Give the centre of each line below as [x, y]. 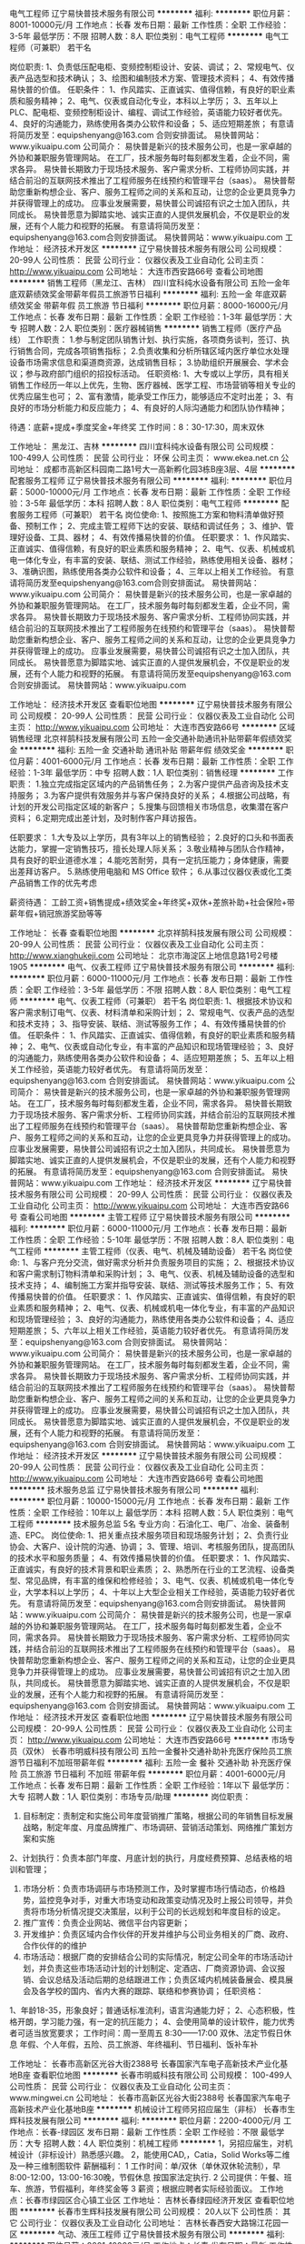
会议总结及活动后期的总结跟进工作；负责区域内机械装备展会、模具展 [166, 1979]
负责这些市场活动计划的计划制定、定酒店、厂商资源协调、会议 [162, 1968]
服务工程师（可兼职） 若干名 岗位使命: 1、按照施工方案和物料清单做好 [147, 515]
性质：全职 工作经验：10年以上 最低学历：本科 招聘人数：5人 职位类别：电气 [152, 1513]
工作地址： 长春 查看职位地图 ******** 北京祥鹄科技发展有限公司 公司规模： [152, 933]
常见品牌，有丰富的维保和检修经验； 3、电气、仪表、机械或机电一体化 [156, 1581]
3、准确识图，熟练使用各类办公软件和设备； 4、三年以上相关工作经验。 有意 [152, 571]
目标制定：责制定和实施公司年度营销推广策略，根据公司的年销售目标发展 [157, 1816]
